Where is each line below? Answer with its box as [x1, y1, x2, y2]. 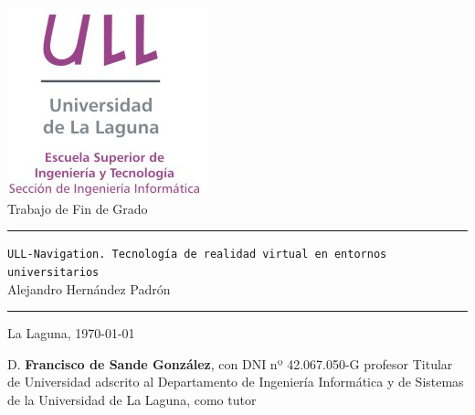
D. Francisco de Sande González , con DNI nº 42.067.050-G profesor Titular [7, 354, 453, 373]
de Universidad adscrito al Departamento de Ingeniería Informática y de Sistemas [7, 372, 464, 391]
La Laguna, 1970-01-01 [7, 324, 135, 343]
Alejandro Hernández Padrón [7, 279, 171, 298]
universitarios [7, 265, 100, 279]
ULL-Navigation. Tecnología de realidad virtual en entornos [7, 248, 387, 261]
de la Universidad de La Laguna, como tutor [7, 389, 257, 409]
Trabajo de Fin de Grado [7, 198, 148, 218]
